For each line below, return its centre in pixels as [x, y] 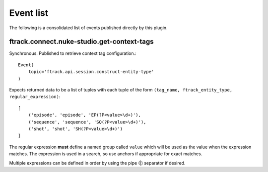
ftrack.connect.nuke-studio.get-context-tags [81, 42]
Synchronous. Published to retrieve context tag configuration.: [73, 53]
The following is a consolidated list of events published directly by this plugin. [89, 28]
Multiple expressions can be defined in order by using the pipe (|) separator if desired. [97, 163]
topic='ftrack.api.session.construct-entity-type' [91, 72]
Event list [29, 13]
